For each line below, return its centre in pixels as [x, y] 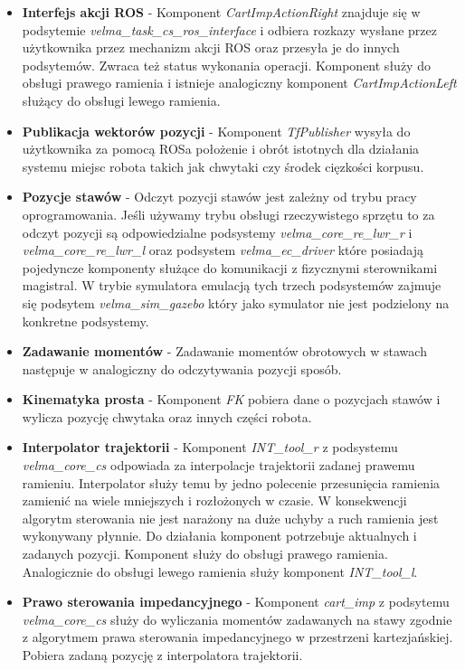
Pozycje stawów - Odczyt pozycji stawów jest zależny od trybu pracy [219, 197]
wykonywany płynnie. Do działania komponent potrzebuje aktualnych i [219, 536]
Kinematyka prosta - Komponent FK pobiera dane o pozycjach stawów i [231, 399]
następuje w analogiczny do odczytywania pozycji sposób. [182, 368]
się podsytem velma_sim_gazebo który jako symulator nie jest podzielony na [236, 302]
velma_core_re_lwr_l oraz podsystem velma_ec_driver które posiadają [223, 250]
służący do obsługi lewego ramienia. [121, 100]
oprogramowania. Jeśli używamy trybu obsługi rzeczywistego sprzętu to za [228, 214]
